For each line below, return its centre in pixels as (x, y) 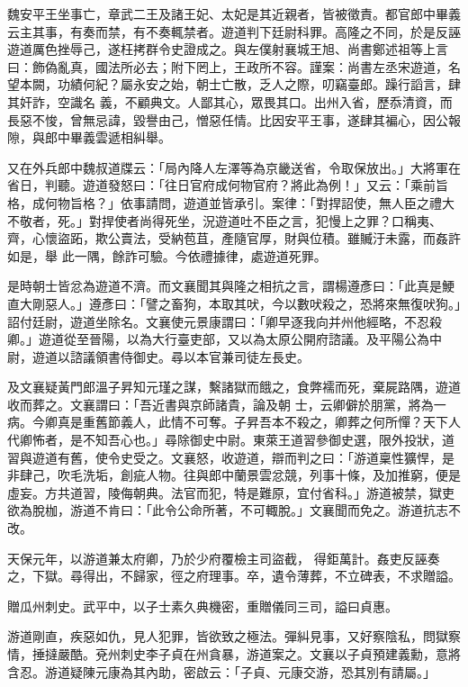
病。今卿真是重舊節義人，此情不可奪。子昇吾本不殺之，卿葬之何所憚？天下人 (234, 422)
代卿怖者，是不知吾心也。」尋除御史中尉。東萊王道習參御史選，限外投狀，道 (231, 440)
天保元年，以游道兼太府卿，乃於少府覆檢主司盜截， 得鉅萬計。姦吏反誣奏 (224, 558)
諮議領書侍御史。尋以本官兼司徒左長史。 (189, 356)
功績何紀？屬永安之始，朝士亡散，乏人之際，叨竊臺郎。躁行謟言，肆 (259, 84)
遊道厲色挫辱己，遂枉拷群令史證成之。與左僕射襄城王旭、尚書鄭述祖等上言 (228, 49)
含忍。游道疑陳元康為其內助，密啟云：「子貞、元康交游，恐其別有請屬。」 (221, 671)
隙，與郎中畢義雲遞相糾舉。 (89, 137)
